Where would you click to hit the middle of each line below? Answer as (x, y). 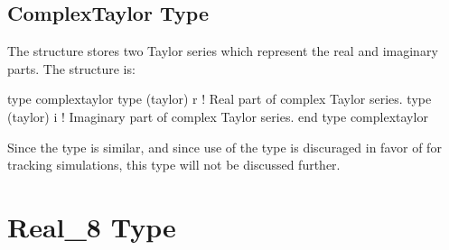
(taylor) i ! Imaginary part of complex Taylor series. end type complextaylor (218, 116)
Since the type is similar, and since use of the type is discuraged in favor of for (224, 147)
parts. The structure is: (71, 68)
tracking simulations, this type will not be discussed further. (174, 165)
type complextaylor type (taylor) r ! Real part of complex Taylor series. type (220, 99)
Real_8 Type (92, 226)
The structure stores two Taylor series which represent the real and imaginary (223, 51)
